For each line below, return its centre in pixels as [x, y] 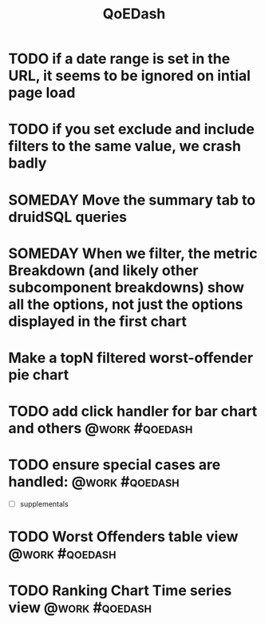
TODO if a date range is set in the [119, 59]
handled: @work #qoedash [94, 482]
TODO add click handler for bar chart [133, 411]
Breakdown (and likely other [103, 270]
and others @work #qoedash [101, 429]
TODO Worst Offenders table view [123, 537]
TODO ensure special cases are [115, 465]
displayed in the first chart [98, 321]
